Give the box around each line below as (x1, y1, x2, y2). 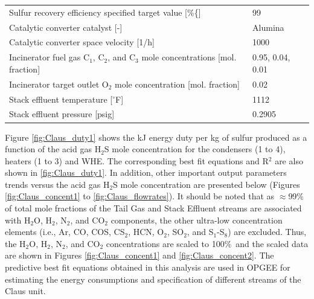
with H (5, 213, 31, 226)
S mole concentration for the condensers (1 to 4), (104, 143, 286, 155)
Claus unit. (5, 285, 46, 297)
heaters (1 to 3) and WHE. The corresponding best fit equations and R (5, 154, 269, 167)
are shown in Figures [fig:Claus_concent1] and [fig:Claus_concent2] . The (5, 249, 274, 262)
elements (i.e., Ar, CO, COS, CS (5, 225, 125, 238)
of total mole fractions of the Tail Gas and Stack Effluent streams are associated (5, 202, 302, 214)
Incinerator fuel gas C (9, 51, 90, 63)
